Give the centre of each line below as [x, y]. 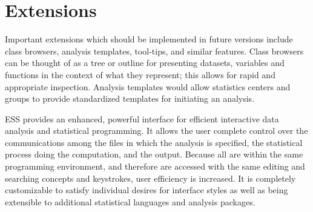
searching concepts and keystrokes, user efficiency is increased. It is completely [150, 178]
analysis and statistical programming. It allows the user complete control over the [156, 131]
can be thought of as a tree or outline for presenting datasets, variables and [145, 63]
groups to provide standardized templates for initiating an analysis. [130, 98]
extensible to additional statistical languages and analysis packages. [130, 201]
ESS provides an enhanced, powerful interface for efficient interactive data [142, 118]
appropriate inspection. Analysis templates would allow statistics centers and [148, 86]
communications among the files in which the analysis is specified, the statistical [154, 142]
